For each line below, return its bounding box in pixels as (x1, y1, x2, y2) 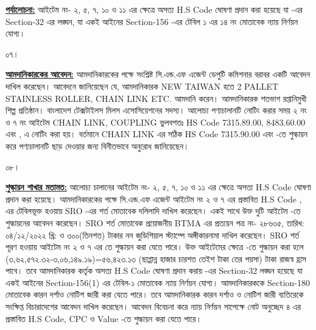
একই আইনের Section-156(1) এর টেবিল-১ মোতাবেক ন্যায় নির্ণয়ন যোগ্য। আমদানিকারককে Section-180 (5, 276, 311, 289)
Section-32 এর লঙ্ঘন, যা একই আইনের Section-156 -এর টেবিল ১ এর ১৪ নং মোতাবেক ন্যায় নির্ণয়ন (5, 15, 298, 27)
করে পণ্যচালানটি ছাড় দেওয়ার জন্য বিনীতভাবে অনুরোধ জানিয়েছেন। (5, 139, 189, 152)
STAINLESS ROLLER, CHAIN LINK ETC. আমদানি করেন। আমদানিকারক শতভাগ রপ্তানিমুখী (5, 91, 307, 104)
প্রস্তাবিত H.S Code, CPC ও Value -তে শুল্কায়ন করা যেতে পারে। (5, 312, 202, 325)
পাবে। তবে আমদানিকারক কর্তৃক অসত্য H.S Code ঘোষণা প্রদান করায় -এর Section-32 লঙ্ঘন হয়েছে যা (5, 264, 303, 277)
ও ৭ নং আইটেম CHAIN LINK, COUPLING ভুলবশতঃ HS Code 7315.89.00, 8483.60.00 (5, 115, 306, 128)
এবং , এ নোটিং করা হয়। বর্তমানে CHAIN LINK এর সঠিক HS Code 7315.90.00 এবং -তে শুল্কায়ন (5, 127, 307, 140)
